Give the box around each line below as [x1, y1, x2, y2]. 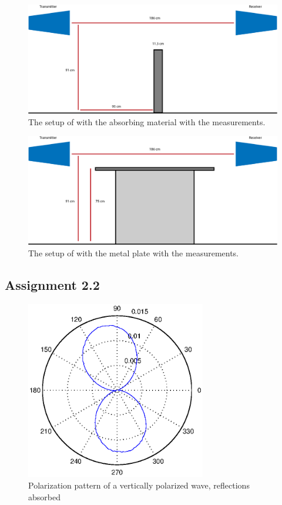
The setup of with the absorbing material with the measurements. [28, 115, 266, 128]
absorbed [28, 490, 61, 503]
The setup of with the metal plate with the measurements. [28, 246, 239, 259]
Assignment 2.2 [5, 275, 100, 293]
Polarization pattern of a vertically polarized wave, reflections [28, 479, 250, 491]
